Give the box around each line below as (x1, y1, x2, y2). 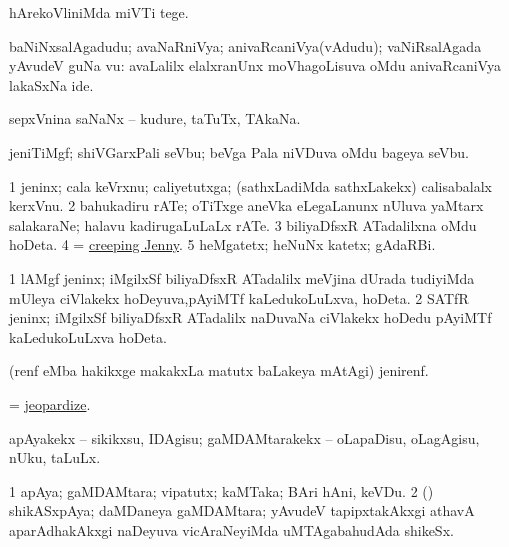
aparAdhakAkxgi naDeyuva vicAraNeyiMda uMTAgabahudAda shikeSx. (9, 519, 454, 540)
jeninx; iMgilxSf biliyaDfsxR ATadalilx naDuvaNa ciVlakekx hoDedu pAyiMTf (9, 307, 492, 328)
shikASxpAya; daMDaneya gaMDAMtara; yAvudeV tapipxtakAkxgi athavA (9, 500, 475, 521)
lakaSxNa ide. (9, 74, 94, 95)
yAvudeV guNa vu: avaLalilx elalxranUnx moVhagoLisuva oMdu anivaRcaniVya (9, 55, 501, 76)
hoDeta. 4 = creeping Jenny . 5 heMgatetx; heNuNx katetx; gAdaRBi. (9, 234, 436, 255)
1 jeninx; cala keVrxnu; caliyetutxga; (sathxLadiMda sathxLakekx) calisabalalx (9, 175, 492, 196)
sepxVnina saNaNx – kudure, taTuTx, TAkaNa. (9, 108, 301, 129)
